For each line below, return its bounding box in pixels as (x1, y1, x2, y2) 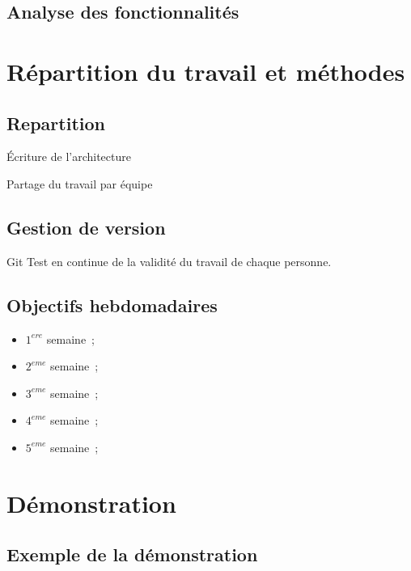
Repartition (6, 110, 105, 135)
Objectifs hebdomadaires (6, 292, 218, 317)
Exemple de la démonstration (6, 542, 258, 567)
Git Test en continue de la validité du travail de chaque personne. (6, 252, 332, 269)
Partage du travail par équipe (6, 175, 153, 192)
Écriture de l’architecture (6, 148, 131, 165)
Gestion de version (6, 214, 166, 239)
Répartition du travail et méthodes (6, 54, 405, 87)
